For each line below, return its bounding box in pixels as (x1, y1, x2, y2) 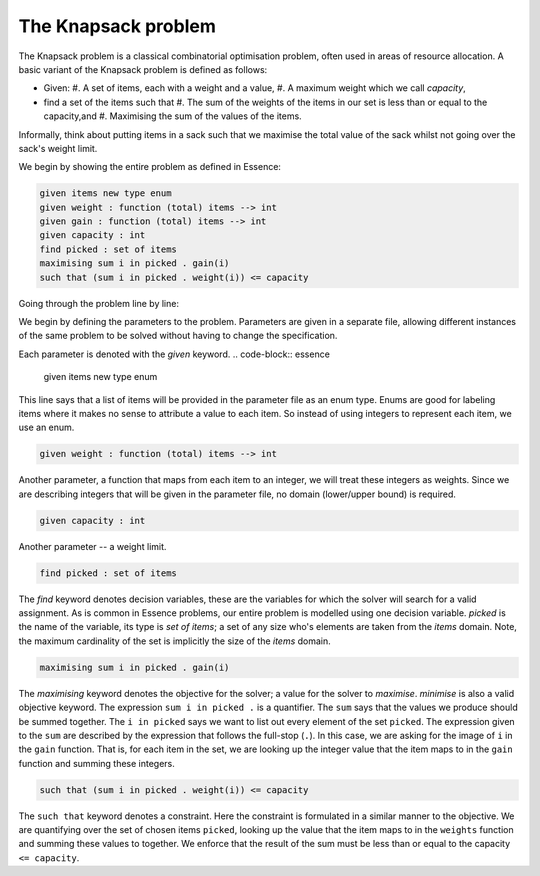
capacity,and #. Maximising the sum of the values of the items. (43, 110, 302, 122)
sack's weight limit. (18, 142, 98, 154)
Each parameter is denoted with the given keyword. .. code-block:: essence (18, 348, 330, 360)
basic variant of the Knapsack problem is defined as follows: (18, 63, 268, 75)
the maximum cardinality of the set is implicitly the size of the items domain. (18, 635, 332, 647)
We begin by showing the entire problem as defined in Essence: (18, 161, 282, 173)
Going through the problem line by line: (18, 297, 180, 309)
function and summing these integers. (18, 757, 175, 769)
